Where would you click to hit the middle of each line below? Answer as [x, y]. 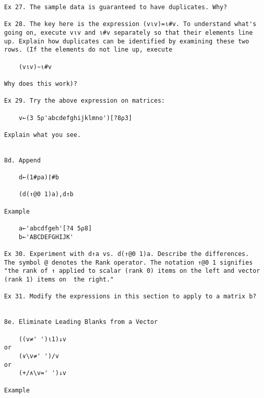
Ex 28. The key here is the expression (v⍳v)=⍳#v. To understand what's [130, 24]
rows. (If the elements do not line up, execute [88, 50]
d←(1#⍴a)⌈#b [39, 178]
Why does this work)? [41, 84]
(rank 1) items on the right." [59, 279]
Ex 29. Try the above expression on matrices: [85, 101]
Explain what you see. [43, 135]
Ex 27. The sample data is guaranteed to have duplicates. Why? [116, 7]
